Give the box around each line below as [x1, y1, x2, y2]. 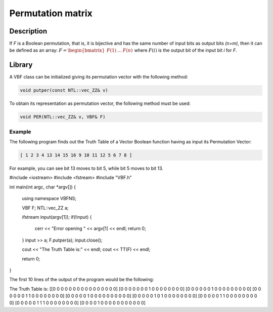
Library [9, 61, 33, 69]
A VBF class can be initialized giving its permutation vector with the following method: [9, 74, 188, 80]
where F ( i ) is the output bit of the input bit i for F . [134, 47, 237, 53]
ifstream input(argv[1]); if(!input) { [22, 214, 92, 220]
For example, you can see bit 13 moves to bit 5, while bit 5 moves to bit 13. [9, 165, 164, 172]
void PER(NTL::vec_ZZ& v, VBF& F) [20, 114, 106, 120]
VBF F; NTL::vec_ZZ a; [22, 205, 69, 211]
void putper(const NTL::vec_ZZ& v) [20, 88, 108, 93]
